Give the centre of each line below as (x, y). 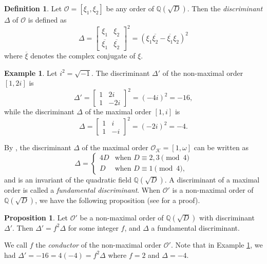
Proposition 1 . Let (36, 217)
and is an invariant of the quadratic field (68, 179)
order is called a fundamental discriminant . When (82, 189)
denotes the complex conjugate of (83, 55)
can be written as (221, 147)
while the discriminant (39, 111)
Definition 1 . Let (33, 8)
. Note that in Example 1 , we (217, 245)
